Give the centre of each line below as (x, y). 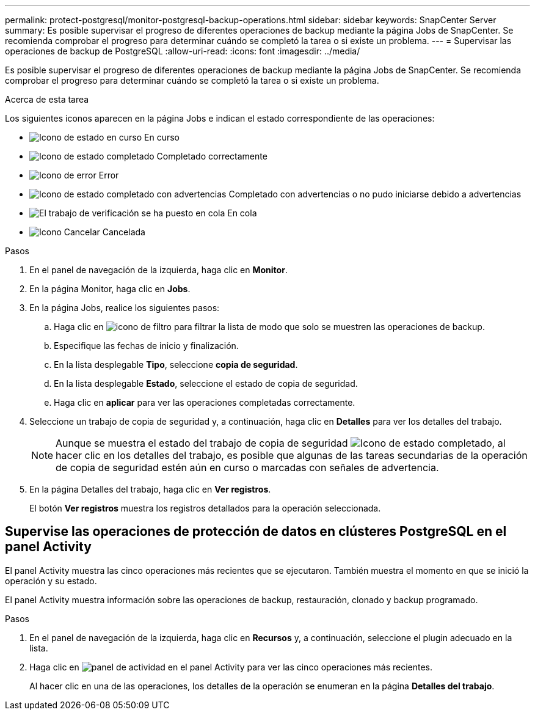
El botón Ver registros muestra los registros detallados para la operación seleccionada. (205, 508)
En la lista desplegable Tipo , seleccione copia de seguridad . (176, 365)
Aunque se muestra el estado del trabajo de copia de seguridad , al (281, 443)
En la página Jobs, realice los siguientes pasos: (125, 308)
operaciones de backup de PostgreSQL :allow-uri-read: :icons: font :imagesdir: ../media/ (183, 51)
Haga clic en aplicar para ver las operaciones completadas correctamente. (205, 402)
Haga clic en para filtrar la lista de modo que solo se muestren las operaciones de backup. (269, 327)
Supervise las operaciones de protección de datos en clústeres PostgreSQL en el (256, 532)
